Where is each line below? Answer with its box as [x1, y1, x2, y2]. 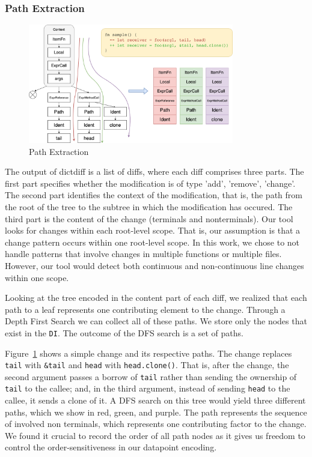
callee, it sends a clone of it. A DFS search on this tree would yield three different [5, 394, 306, 407]
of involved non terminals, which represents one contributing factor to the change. [5, 417, 307, 430]
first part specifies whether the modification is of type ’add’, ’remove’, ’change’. [5, 177, 296, 189]
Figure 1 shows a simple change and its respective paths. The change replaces [5, 347, 292, 359]
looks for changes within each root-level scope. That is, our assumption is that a [5, 224, 301, 237]
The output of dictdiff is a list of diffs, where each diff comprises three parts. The [5, 165, 304, 178]
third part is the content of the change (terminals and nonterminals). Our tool [5, 212, 293, 225]
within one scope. [5, 271, 69, 283]
